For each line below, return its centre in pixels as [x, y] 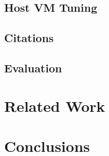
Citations [29, 38]
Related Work [55, 105]
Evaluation [33, 67]
